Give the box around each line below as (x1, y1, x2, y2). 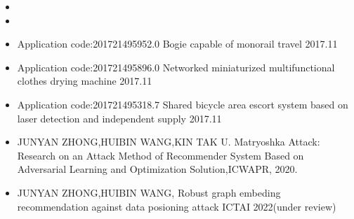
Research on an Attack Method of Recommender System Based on (17, 148, 304, 162)
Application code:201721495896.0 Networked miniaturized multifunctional (17, 59, 335, 74)
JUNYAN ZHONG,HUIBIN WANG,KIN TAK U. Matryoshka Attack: (17, 134, 320, 149)
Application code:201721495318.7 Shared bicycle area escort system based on (17, 97, 348, 111)
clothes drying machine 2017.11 (17, 73, 152, 88)
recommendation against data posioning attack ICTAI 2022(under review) (17, 199, 336, 213)
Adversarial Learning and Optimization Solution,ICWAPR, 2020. (17, 162, 298, 176)
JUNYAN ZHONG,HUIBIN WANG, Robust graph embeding (17, 185, 281, 199)
